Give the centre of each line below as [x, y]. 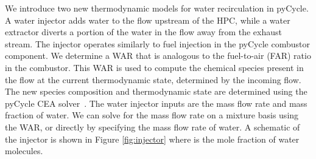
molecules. [24, 151]
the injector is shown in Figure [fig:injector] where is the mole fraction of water [152, 139]
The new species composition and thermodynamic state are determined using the [156, 91]
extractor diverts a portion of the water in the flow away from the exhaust [143, 32]
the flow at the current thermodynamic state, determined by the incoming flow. [153, 79]
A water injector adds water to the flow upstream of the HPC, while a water [148, 20]
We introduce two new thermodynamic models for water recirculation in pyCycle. [157, 8]
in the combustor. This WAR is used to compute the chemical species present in [154, 67]
